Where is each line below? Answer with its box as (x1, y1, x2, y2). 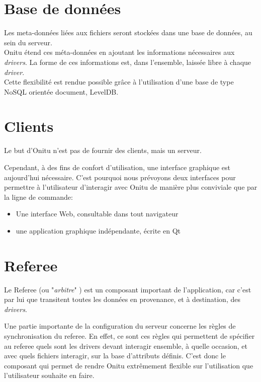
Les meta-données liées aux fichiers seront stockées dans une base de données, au (4, 27, 252, 38)
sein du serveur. (4, 37, 52, 47)
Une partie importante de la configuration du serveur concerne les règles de (4, 321, 236, 331)
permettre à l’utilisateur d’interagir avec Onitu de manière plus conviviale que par (4, 182, 257, 192)
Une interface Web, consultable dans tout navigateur (16, 208, 179, 219)
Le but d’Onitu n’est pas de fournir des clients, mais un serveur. (4, 145, 202, 156)
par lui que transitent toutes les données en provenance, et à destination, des (4, 294, 240, 304)
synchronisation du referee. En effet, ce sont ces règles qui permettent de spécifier (4, 331, 255, 341)
